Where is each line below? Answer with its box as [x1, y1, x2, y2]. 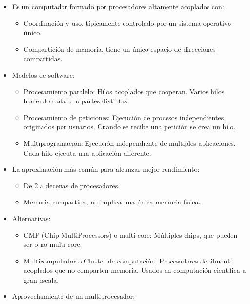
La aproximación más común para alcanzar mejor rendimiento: [12, 164, 200, 174]
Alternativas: [12, 213, 51, 223]
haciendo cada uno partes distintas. [23, 96, 129, 106]
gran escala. [23, 274, 59, 284]
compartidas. [23, 53, 62, 63]
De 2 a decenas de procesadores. [23, 180, 120, 190]
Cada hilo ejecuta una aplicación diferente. [23, 147, 151, 158]
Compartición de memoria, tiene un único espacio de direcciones [23, 43, 216, 54]
